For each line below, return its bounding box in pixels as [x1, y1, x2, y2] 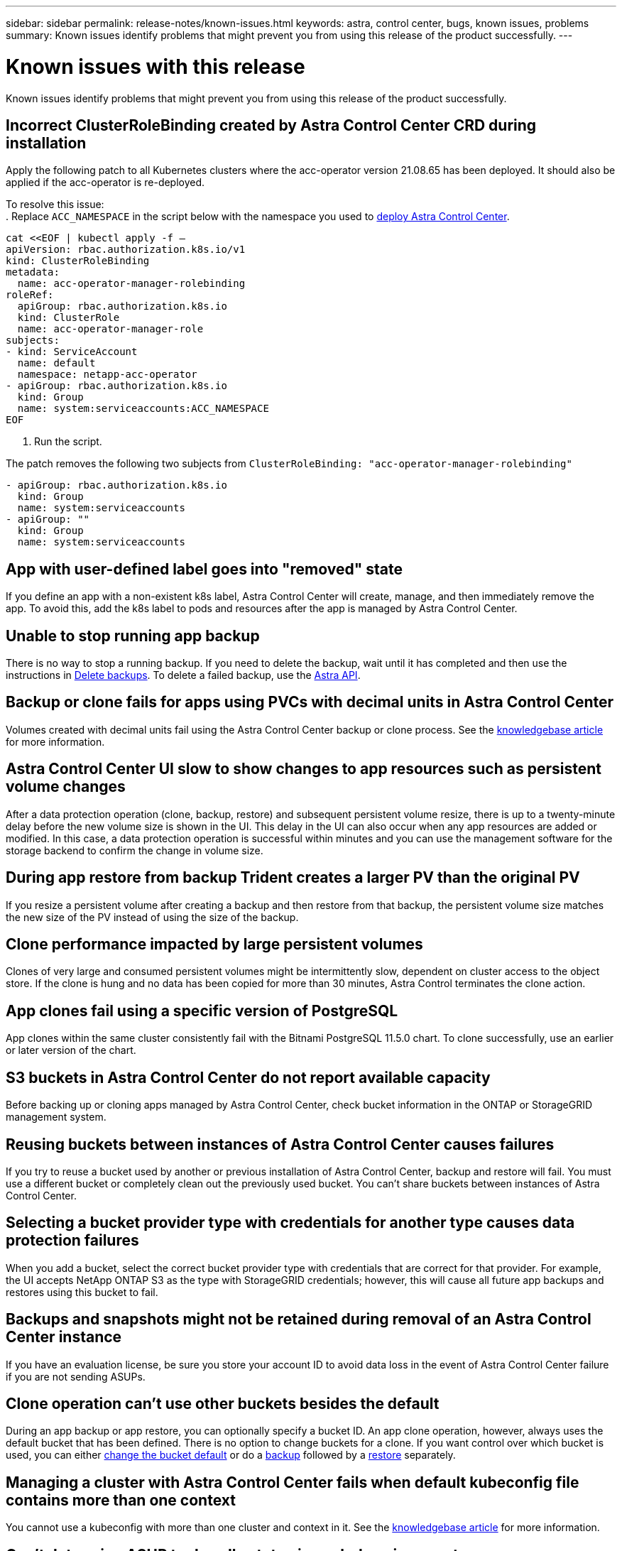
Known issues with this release [6, 54, 305, 79]
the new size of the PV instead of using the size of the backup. [6, 910, 299, 923]
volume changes [6, 778, 126, 796]
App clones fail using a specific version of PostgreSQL [6, 1001, 398, 1020]
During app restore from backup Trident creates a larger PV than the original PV [6, 869, 580, 887]
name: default [17, 357, 96, 369]
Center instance [6, 1328, 122, 1346]
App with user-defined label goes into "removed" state [6, 560, 403, 578]
